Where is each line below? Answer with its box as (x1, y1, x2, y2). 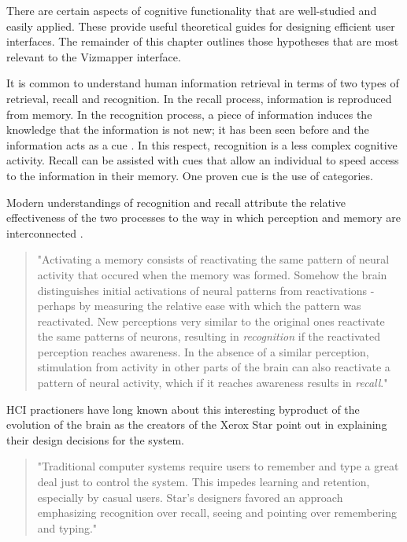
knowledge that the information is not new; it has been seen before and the (6, 121, 369, 138)
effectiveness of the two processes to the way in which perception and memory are (6, 209, 401, 226)
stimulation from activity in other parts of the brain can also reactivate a (37, 359, 390, 375)
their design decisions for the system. (6, 431, 185, 448)
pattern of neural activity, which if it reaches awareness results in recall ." (37, 374, 388, 391)
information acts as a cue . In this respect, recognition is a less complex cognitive (6, 136, 398, 153)
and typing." (37, 519, 98, 536)
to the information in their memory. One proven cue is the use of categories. (6, 167, 373, 183)
